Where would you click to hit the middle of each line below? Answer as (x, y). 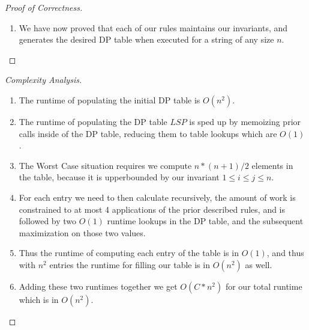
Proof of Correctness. (44, 7)
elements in (272, 165)
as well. (259, 264)
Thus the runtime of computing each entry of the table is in (129, 253)
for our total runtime (264, 286)
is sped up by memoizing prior (245, 121)
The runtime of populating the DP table (93, 121)
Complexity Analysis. (43, 80)
